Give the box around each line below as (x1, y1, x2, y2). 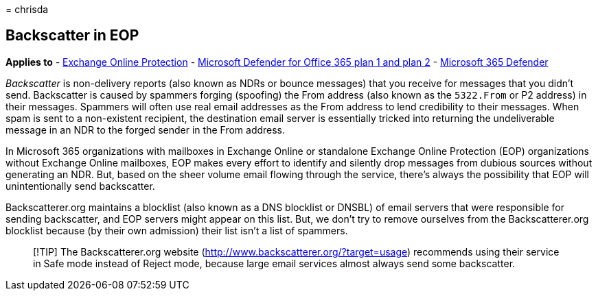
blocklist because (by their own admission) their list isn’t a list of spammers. (5, 224, 348, 236)
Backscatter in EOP (5, 27, 139, 45)
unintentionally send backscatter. (5, 180, 155, 192)
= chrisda (5, 3, 49, 15)
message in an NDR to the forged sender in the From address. (5, 123, 286, 136)
